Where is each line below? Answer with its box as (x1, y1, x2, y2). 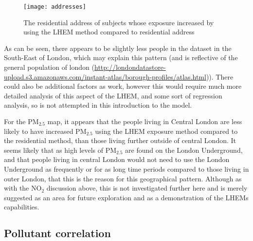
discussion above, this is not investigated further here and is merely (46, 183, 248, 193)
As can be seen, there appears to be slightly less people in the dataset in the (4, 43, 232, 53)
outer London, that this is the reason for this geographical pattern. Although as (4, 173, 242, 183)
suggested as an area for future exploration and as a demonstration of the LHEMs (4, 192, 249, 202)
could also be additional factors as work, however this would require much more (4, 81, 242, 91)
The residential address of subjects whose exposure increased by (23, 17, 214, 27)
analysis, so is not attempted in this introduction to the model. (4, 100, 192, 110)
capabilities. (4, 202, 39, 212)
